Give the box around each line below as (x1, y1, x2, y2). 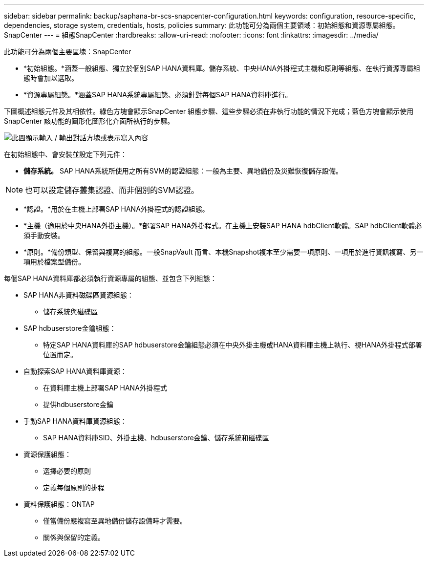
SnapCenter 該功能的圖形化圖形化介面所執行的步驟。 (4, 117, 174, 125)
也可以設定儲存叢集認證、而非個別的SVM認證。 (25, 185, 199, 195)
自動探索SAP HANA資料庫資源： (23, 367, 127, 375)
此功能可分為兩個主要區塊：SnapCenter (4, 47, 131, 56)
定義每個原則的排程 (43, 483, 105, 492)
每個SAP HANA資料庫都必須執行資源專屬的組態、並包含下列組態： (4, 274, 217, 282)
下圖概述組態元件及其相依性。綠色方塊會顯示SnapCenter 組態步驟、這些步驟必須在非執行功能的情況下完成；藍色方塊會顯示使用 (4, 107, 414, 115)
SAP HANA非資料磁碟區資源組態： (23, 291, 134, 299)
